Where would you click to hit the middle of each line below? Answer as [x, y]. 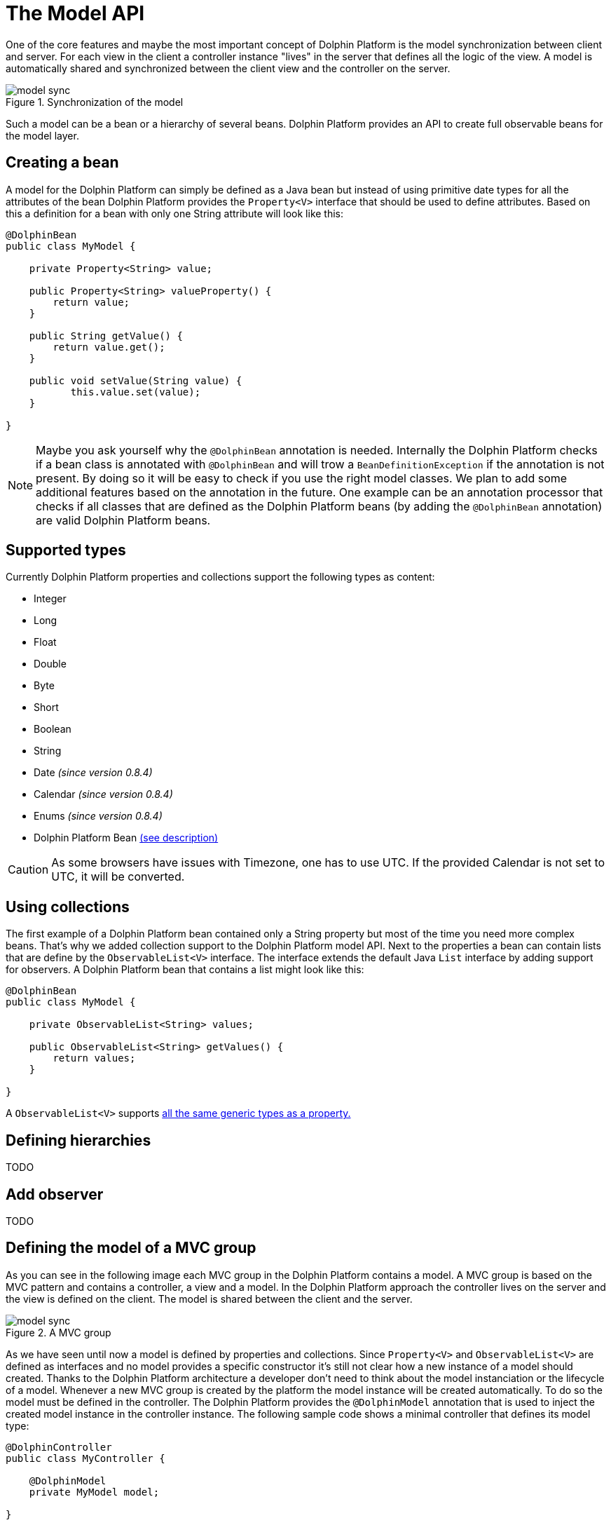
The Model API [75, 13]
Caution [28, 870]
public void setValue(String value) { [136, 380]
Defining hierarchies [78, 1140]
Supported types [66, 550]
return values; [94, 1058]
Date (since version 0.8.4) [93, 773]
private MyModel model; [94, 1492]
